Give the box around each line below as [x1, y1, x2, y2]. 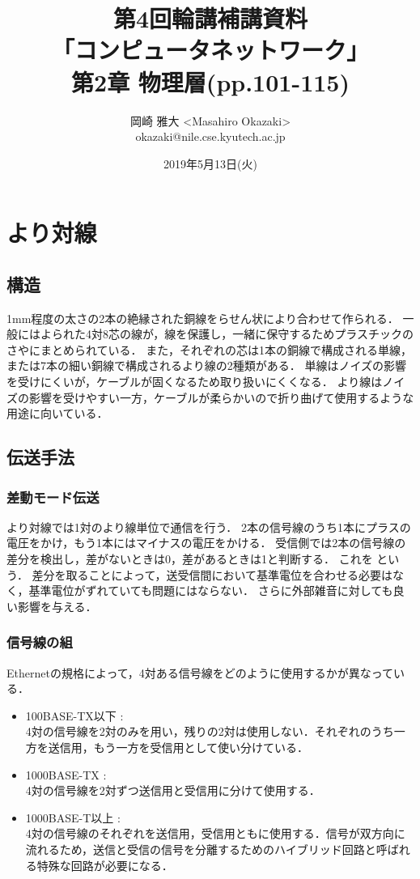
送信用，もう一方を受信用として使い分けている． [48, 738, 308, 755]
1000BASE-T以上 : [25, 809, 121, 826]
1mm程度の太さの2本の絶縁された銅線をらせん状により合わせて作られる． [6, 309, 399, 326]
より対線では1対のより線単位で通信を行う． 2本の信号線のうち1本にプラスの [6, 518, 411, 535]
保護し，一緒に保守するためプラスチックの [187, 325, 414, 342]
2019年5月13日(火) [163, 155, 257, 172]
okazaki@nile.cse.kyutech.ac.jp [135, 128, 286, 145]
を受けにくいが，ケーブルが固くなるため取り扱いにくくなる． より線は [6, 373, 383, 390]
